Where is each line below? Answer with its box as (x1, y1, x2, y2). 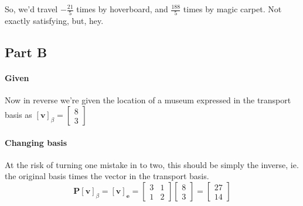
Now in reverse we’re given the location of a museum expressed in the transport (5, 94, 291, 106)
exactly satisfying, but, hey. (5, 15, 104, 27)
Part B (5, 43, 47, 61)
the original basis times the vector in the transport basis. (5, 170, 209, 182)
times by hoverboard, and (76, 3, 168, 15)
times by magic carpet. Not (183, 3, 282, 15)
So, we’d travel (5, 3, 58, 15)
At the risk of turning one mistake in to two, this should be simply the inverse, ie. (5, 158, 299, 170)
